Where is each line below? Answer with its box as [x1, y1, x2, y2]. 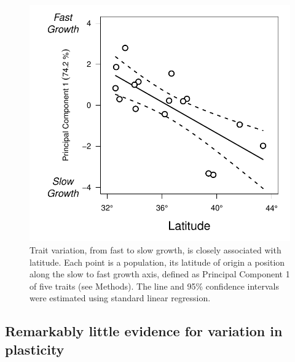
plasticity [5, 339, 65, 358]
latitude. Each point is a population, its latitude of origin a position [29, 255, 285, 268]
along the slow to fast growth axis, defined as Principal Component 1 [29, 268, 290, 280]
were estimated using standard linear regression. [29, 291, 211, 304]
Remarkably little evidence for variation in [5, 322, 283, 341]
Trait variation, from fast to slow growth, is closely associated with [29, 244, 281, 256]
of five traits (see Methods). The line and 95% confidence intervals [29, 279, 279, 292]
